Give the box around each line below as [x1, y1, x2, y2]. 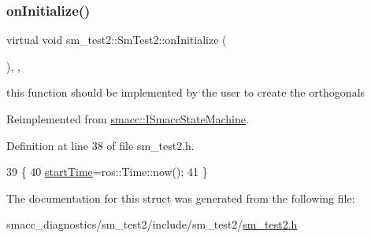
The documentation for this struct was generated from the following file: [6, 189, 355, 206]
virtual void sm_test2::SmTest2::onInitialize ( [6, 31, 227, 48]
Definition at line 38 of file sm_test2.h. [6, 137, 195, 153]
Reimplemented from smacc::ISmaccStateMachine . [6, 111, 249, 126]
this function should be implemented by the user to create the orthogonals [6, 84, 365, 101]
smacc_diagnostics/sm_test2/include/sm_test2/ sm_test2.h [6, 216, 298, 233]
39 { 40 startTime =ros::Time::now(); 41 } [6, 163, 208, 180]
